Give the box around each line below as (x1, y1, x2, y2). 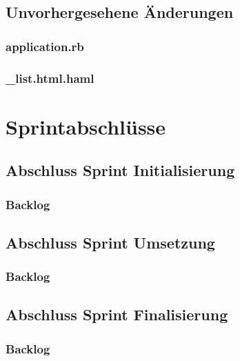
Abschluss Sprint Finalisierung (6, 304, 228, 325)
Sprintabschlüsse (6, 112, 166, 140)
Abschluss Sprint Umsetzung (6, 231, 215, 253)
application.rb (6, 37, 84, 55)
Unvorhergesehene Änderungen (6, 1, 234, 23)
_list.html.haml (6, 69, 94, 86)
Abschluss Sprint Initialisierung (6, 159, 235, 181)
